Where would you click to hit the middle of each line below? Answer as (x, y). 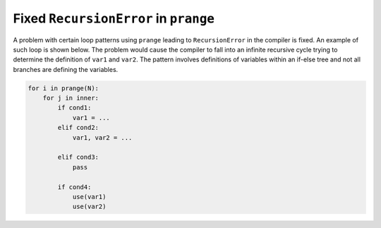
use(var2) (89, 207)
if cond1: (74, 108)
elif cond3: (78, 157)
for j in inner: (71, 98)
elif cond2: (78, 128)
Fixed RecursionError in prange (114, 18)
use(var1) (89, 197)
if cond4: (74, 187)
